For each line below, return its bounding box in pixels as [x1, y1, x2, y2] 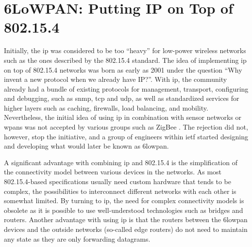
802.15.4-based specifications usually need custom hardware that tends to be [4, 176, 231, 187]
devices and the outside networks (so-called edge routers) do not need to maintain [4, 224, 248, 234]
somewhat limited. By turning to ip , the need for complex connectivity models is [4, 195, 244, 206]
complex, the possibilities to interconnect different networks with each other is [4, 186, 236, 196]
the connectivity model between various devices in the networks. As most [4, 167, 222, 177]
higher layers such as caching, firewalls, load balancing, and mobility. [4, 102, 208, 113]
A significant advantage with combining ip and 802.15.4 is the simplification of [4, 157, 237, 167]
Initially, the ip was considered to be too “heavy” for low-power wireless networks [4, 45, 246, 56]
